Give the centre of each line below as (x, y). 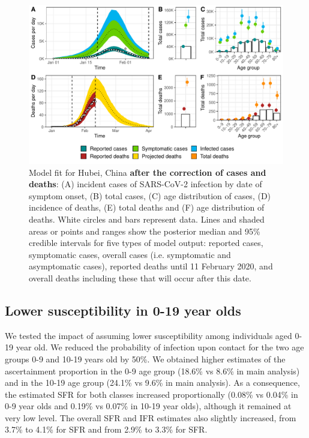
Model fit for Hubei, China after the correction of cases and (148, 172)
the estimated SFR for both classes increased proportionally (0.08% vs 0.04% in (151, 394)
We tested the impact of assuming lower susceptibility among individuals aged (148, 335)
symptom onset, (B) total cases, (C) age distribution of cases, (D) (150, 195)
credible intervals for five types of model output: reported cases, (146, 243)
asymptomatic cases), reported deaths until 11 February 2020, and (151, 266)
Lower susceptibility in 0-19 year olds (123, 310)
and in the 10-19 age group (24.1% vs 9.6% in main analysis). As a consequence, (152, 382)
